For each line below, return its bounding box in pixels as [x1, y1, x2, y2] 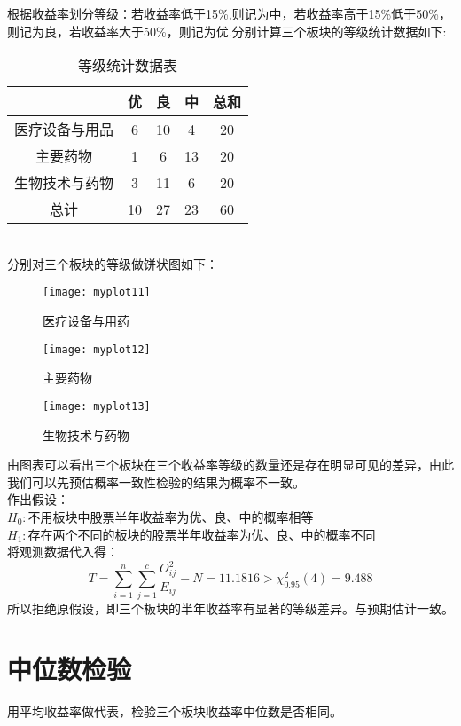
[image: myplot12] [43, 343, 151, 356]
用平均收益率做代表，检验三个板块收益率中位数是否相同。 [7, 702, 342, 721]
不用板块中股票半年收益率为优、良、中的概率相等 [27, 507, 314, 525]
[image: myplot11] [43, 286, 151, 299]
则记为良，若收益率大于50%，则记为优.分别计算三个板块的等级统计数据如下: [7, 21, 447, 40]
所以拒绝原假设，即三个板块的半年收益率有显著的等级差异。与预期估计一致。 [7, 598, 454, 617]
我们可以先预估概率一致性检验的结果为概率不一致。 [7, 472, 305, 491]
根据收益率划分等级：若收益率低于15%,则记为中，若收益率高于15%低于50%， [7, 4, 451, 22]
